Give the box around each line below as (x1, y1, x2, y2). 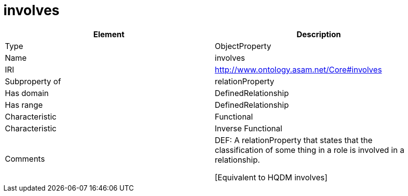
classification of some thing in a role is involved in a (215, 145, 405, 155)
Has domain (5, 88, 49, 98)
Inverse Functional (215, 123, 282, 133)
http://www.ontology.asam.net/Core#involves (215, 64, 382, 74)
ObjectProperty (215, 41, 272, 51)
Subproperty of (5, 76, 61, 86)
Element (93, 29, 125, 39)
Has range (5, 99, 43, 110)
